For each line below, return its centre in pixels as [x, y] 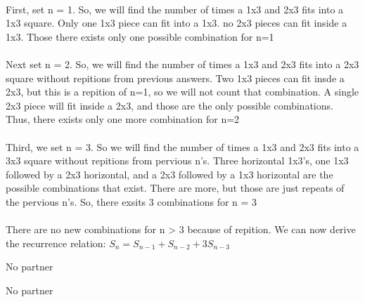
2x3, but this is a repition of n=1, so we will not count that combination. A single [182, 92]
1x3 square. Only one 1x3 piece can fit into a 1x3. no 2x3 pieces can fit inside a [177, 23]
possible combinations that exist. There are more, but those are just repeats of [175, 188]
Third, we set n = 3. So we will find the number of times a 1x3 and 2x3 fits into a [182, 146]
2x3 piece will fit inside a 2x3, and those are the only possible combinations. [169, 105]
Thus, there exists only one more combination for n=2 [123, 119]
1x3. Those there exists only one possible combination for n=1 [140, 36]
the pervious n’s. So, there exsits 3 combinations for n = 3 [132, 201]
